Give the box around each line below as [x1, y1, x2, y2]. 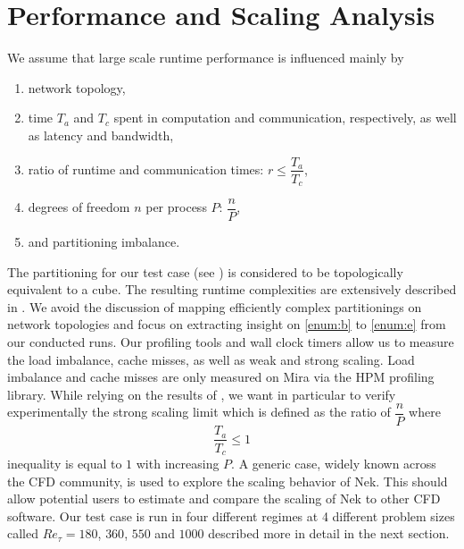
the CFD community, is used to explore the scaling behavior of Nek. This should [7, 471, 448, 490]
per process [145, 198, 207, 216]
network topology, [28, 78, 126, 97]
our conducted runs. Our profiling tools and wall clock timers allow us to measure [7, 333, 454, 351]
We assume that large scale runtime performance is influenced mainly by [7, 48, 404, 67]
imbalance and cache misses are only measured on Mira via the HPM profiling [7, 367, 435, 386]
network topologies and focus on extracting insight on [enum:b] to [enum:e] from [7, 315, 446, 334]
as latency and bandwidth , [28, 125, 174, 144]
